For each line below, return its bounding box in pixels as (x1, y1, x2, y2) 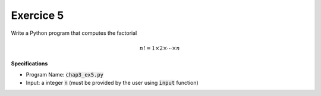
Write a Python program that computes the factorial (11, 29, 137, 37)
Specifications (11, 60, 48, 67)
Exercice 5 (11, 9, 64, 22)
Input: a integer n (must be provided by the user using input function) (26, 79, 199, 86)
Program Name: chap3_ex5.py (26, 71, 104, 78)
